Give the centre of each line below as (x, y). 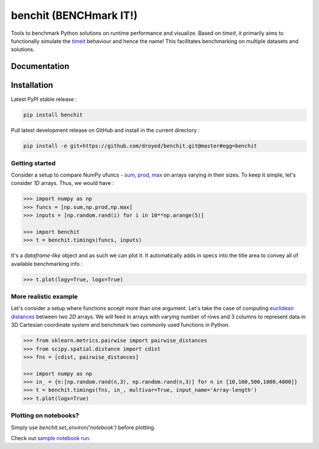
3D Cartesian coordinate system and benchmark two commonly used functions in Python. (121, 325)
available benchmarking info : (47, 263)
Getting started (33, 163)
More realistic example (44, 297)
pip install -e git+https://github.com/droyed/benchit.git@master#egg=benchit (140, 146)
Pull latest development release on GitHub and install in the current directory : (105, 131)
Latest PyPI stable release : (44, 99)
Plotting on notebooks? (45, 415)
